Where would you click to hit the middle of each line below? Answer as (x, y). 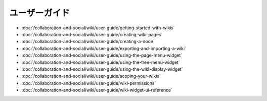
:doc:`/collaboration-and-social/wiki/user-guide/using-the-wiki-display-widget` (102, 69)
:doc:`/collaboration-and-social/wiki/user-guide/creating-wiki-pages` (92, 34)
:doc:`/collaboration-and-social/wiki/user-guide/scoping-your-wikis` (91, 76)
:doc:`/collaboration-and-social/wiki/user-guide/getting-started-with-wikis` (98, 28)
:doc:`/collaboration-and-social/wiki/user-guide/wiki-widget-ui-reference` (97, 90)
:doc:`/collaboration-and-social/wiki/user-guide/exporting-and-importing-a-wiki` (104, 48)
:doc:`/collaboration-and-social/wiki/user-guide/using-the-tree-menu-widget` (101, 62)
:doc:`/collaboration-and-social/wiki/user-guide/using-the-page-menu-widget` (102, 55)
